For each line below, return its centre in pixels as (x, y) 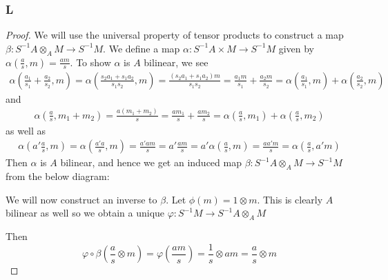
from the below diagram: (58, 176)
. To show (90, 62)
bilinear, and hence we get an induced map (151, 162)
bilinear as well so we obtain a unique (85, 213)
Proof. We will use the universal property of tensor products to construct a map (175, 35)
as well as (26, 130)
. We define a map (142, 48)
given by (296, 48)
